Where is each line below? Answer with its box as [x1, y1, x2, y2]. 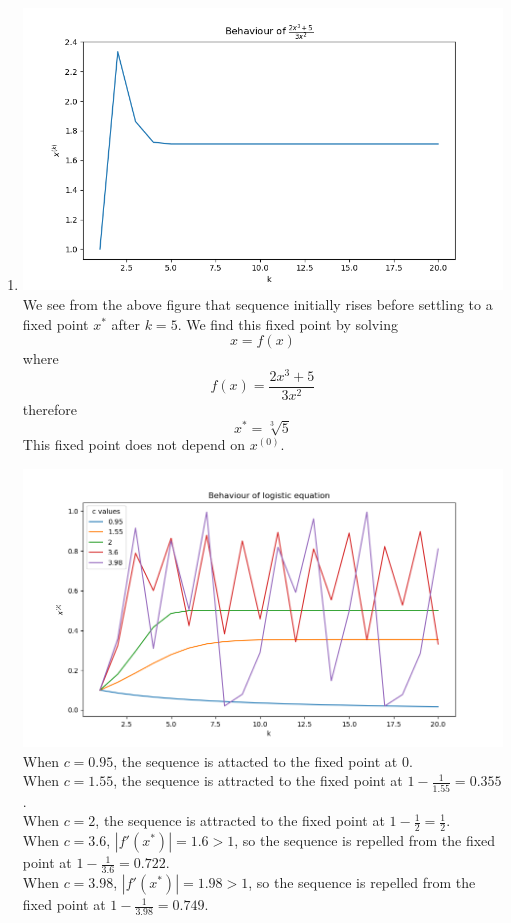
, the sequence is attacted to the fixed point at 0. [113, 750, 413, 771]
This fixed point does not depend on [22, 434, 246, 455]
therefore [22, 398, 77, 419]
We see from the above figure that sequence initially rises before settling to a [22, 293, 493, 314]
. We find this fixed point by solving [177, 313, 398, 334]
